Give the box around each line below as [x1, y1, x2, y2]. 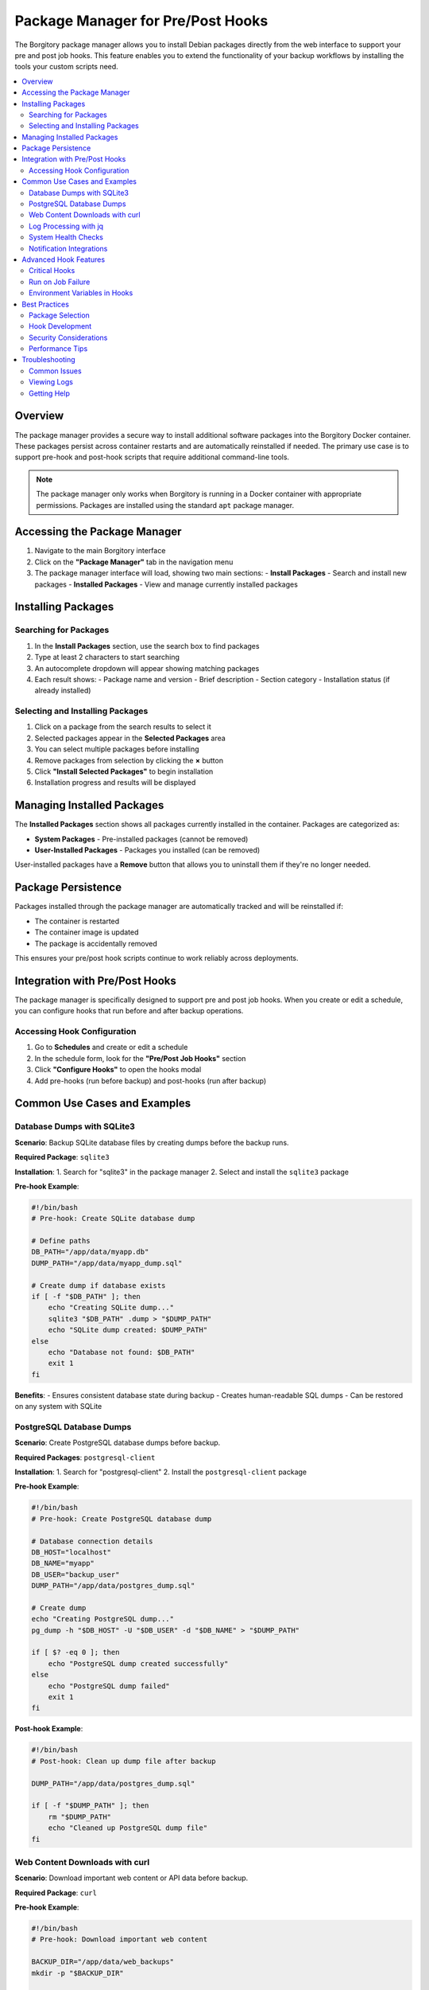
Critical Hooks [29, 266, 75, 275]
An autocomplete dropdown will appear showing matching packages [34, 663, 260, 673]
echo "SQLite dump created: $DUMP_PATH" [48, 1325, 208, 1335]
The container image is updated [34, 927, 139, 937]
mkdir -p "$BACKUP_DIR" [31, 1969, 125, 1977]
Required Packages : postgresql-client [14, 1453, 156, 1462]
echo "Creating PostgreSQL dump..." [31, 1614, 175, 1624]
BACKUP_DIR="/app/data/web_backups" [31, 1957, 175, 1966]
